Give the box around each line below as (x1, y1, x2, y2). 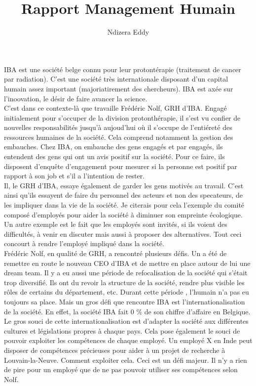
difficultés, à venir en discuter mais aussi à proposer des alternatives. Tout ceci (4, 228, 242, 239)
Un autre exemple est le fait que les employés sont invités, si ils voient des (4, 219, 227, 229)
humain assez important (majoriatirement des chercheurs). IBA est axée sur (4, 83, 233, 93)
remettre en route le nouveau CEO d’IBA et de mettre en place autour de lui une (4, 257, 251, 268)
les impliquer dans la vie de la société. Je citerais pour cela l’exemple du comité (4, 200, 245, 210)
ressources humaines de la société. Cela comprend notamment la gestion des (4, 131, 233, 142)
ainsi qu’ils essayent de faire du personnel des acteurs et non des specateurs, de (4, 190, 243, 200)
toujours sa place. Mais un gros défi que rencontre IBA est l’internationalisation (4, 296, 245, 306)
